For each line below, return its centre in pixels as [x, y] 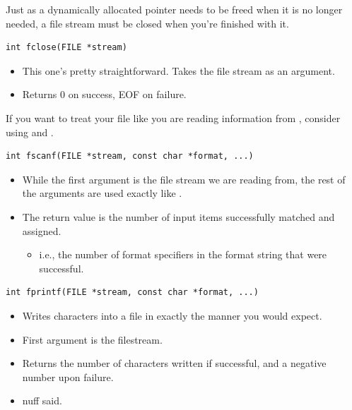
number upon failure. [68, 376]
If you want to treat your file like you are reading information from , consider [173, 117]
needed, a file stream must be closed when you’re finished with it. [147, 23]
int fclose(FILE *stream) [66, 48]
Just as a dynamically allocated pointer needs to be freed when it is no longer [174, 9]
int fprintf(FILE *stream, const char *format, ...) [132, 293]
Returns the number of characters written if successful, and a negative [174, 363]
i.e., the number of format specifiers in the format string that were [183, 254]
